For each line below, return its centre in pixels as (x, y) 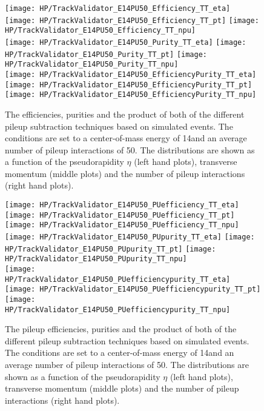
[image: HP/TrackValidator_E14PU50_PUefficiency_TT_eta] (122, 205)
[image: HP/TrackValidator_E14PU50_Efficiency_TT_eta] (118, 8)
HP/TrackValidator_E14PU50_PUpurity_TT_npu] (96, 259)
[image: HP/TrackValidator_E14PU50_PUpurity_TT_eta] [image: (130, 237)
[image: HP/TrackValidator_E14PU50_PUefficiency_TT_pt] (120, 215)
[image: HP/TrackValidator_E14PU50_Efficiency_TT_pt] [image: (132, 20)
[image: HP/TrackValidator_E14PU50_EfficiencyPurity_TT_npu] (131, 95)
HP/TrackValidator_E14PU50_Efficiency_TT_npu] (100, 31)
